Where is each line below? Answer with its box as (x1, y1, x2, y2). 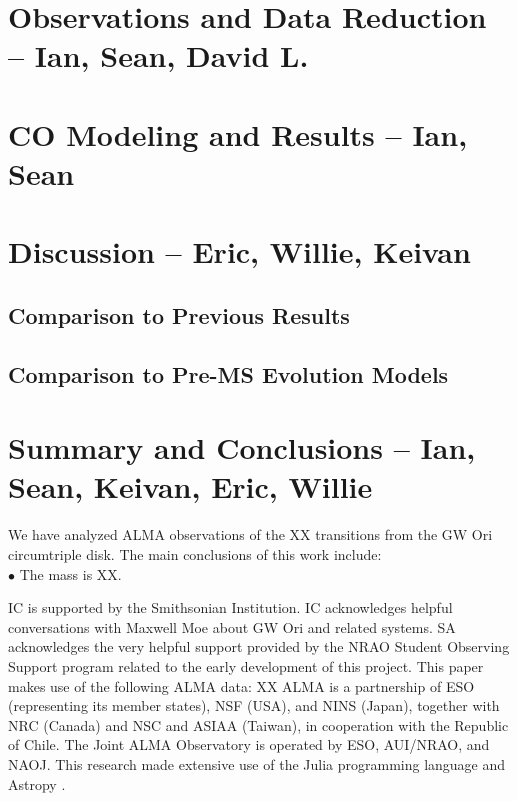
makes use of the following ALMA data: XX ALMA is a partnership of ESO (8, 675, 475, 696)
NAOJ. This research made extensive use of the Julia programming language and (8, 753, 506, 774)
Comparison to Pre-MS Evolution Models (8, 358, 449, 389)
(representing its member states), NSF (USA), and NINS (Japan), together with (8, 695, 500, 716)
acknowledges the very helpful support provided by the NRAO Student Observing (8, 636, 510, 657)
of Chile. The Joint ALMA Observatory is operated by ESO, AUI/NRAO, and (8, 734, 490, 755)
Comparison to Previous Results (8, 299, 350, 330)
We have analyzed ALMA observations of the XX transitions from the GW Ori (8, 524, 493, 545)
